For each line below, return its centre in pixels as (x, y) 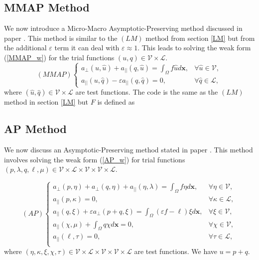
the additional (25, 48)
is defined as (116, 102)
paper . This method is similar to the (61, 38)
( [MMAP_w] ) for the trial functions (59, 57)
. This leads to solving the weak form (194, 48)
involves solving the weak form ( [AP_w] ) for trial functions (95, 159)
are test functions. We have (176, 251)
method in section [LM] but (46, 102)
